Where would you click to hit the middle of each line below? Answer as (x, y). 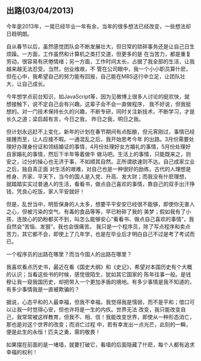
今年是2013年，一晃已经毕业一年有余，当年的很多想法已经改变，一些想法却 (99, 26)
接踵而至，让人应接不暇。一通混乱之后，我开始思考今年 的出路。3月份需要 (98, 139)
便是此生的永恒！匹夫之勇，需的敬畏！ (53, 332)
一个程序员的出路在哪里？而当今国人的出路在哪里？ (69, 254)
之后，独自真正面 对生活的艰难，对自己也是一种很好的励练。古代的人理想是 (99, 169)
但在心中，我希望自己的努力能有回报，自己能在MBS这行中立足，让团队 (93, 76)
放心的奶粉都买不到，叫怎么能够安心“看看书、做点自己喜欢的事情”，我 (108, 219)
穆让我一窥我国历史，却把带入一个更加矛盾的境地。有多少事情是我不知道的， (100, 282)
